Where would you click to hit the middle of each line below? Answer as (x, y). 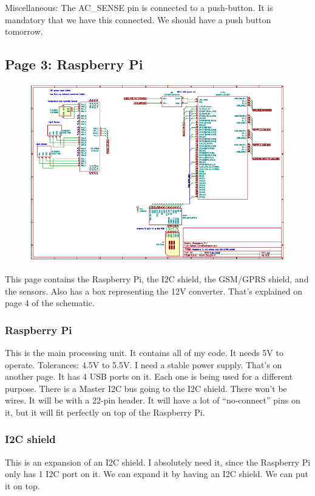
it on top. (22, 485)
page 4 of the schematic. (50, 303)
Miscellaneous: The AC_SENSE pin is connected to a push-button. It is (139, 7)
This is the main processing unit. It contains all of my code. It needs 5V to (144, 352)
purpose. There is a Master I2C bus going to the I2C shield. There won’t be (146, 388)
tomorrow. (24, 31)
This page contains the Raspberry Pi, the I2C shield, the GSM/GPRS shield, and (157, 278)
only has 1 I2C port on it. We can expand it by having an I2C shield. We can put (157, 474)
